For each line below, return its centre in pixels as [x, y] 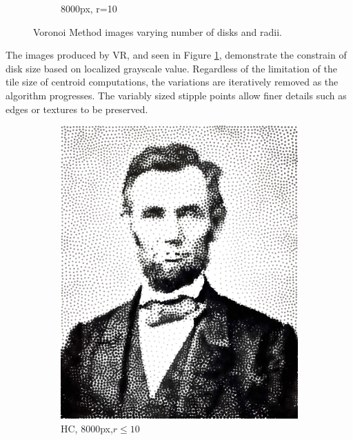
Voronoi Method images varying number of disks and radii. [158, 31]
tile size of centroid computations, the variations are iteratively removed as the [172, 82]
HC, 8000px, [87, 428]
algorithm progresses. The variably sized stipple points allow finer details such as [176, 95]
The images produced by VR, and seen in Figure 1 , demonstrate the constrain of [176, 55]
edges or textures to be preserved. [77, 109]
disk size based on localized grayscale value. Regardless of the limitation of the [171, 68]
